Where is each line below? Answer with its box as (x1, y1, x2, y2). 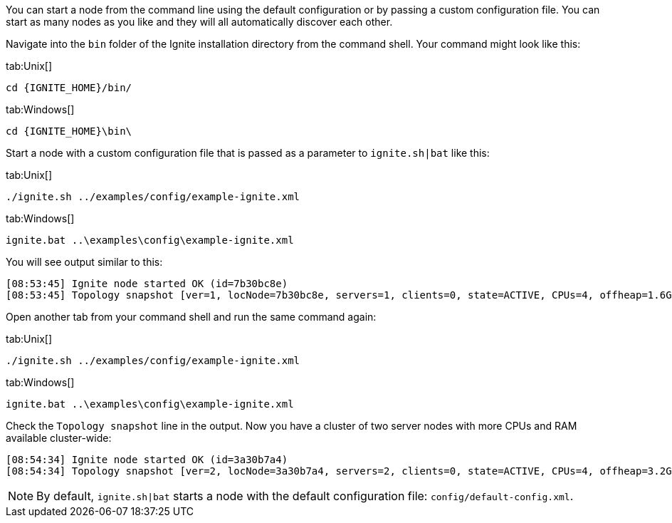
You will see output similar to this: (6, 256, 163, 268)
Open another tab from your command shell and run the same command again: (6, 311, 377, 323)
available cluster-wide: (6, 432, 112, 444)
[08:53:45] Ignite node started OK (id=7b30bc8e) (6, 278, 288, 289)
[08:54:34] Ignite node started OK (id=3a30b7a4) (6, 454, 288, 465)
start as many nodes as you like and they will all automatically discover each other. (6, 16, 393, 28)
